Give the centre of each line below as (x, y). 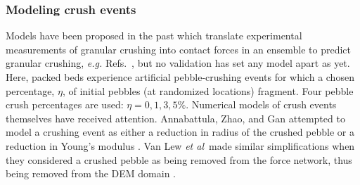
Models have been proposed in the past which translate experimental (154, 36)
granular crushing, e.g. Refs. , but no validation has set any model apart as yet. (178, 63)
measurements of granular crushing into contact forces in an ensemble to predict (178, 49)
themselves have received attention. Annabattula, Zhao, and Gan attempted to (175, 118)
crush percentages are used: (65, 104)
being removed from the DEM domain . (91, 173)
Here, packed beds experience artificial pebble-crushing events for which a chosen (180, 77)
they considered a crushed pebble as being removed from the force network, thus (179, 159)
